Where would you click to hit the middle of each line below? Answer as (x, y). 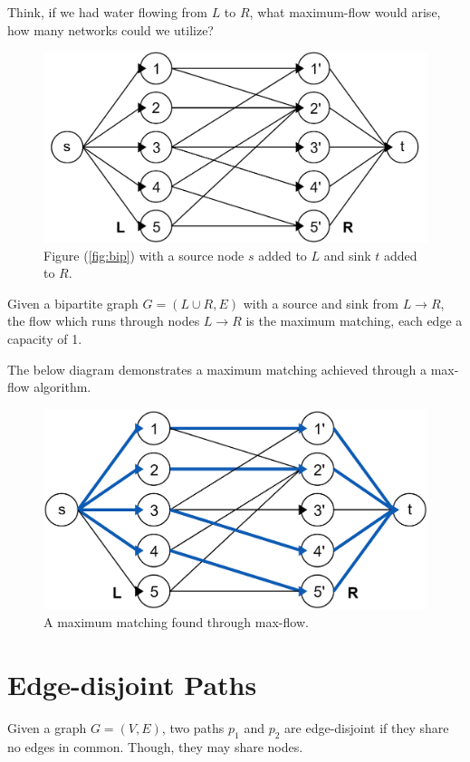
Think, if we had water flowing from (107, 12)
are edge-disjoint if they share (367, 727)
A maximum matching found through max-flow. (176, 622)
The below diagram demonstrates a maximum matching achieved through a (217, 369)
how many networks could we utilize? (110, 29)
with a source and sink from (321, 303)
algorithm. (62, 387)
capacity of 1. (45, 338)
